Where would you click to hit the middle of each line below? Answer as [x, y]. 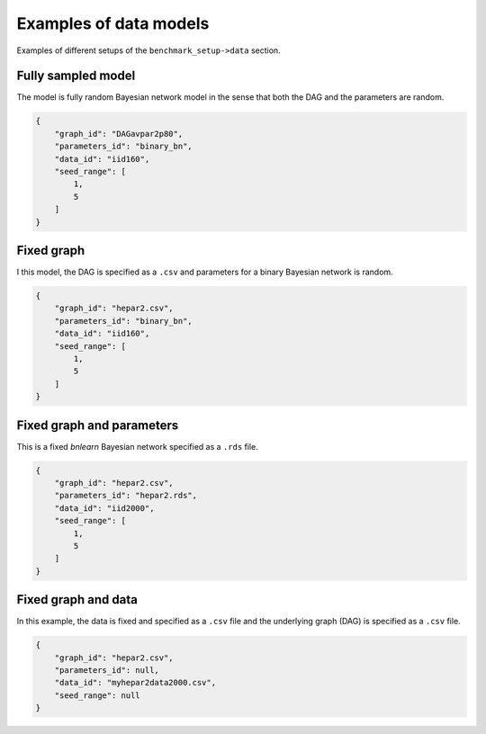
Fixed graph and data [77, 600]
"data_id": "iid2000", [104, 508]
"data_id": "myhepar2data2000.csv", [135, 683]
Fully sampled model [76, 76]
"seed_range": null [98, 695]
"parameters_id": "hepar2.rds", [126, 496]
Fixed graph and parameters [98, 425]
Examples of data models [113, 23]
